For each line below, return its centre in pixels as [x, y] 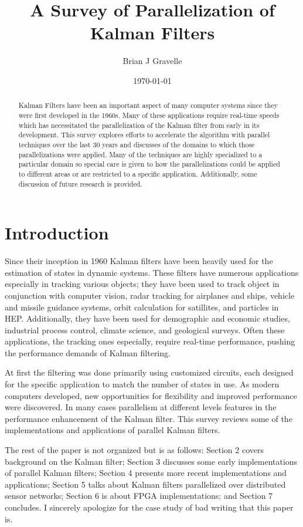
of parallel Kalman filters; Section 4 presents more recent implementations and [146, 473]
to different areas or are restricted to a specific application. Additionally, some [138, 173]
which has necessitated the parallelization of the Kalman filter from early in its [139, 125]
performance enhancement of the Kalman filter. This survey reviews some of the [149, 418]
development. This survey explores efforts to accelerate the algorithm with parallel [144, 135]
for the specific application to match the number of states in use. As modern [142, 384]
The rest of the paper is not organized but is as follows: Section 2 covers [134, 450]
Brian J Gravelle [152, 61]
